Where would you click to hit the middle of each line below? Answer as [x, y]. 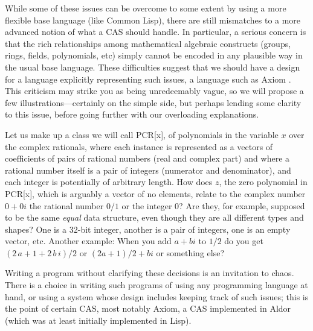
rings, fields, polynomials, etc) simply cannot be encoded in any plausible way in [154, 55]
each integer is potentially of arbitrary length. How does [109, 182]
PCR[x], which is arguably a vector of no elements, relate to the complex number [155, 193]
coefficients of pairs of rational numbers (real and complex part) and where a [147, 158]
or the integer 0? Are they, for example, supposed [213, 205]
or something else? [190, 252]
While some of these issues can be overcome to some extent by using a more [146, 8]
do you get [244, 241]
